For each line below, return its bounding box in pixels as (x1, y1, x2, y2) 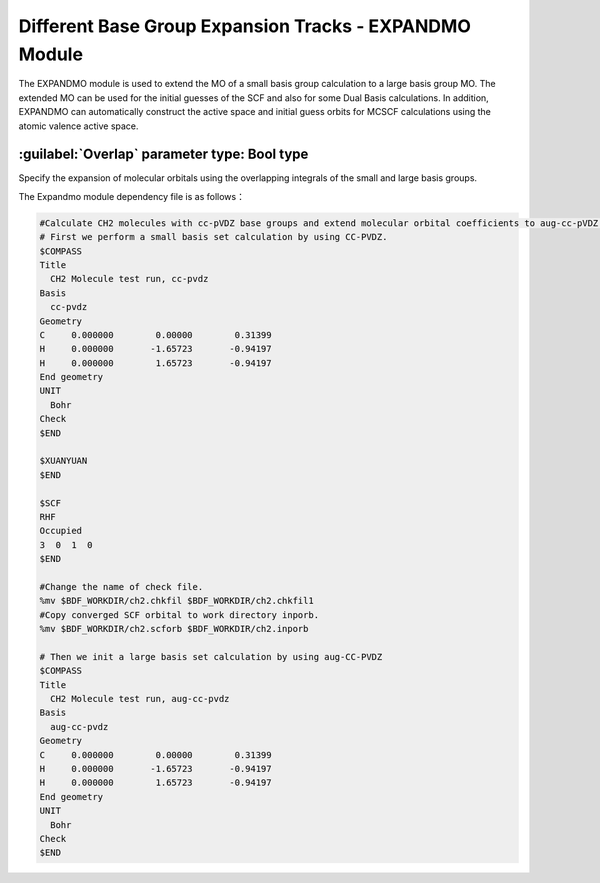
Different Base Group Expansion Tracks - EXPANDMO (18, 15, 472, 37)
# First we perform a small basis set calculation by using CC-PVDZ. (39, 231, 388, 243)
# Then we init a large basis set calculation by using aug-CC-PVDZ (39, 651, 383, 662)
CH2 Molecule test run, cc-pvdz (50, 273, 209, 285)
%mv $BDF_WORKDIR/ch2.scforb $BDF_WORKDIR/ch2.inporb (39, 623, 309, 635)
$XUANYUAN (39, 455, 88, 467)
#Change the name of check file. (39, 581, 204, 592)
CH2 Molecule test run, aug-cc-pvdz (50, 693, 230, 705)
